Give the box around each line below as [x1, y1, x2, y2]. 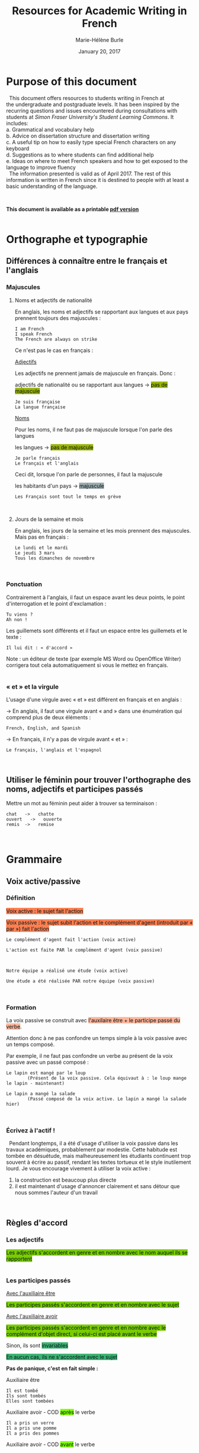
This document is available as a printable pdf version [6, 206, 139, 213]
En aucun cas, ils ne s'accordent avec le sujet [6, 1353, 118, 1361]
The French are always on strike [14, 336, 98, 342]
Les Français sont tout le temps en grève [14, 494, 121, 500]
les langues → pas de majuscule [14, 443, 94, 451]
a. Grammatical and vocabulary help [6, 126, 95, 133]
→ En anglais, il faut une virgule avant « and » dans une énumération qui [6, 708, 182, 715]
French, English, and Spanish [6, 725, 81, 731]
